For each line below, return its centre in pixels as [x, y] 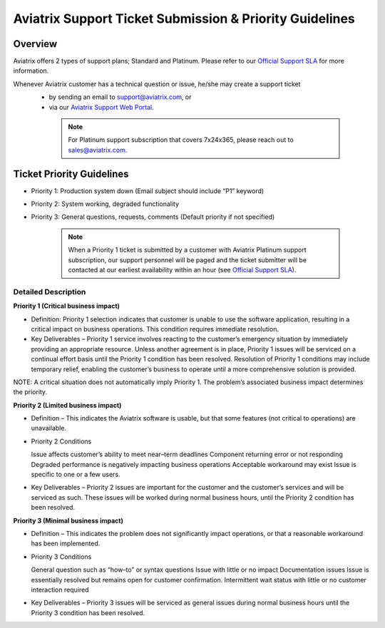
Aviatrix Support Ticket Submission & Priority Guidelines [184, 19]
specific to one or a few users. [76, 475]
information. [31, 71]
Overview [35, 44]
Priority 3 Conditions [61, 557]
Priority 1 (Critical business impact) [67, 306]
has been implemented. [66, 544]
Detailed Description [50, 292]
